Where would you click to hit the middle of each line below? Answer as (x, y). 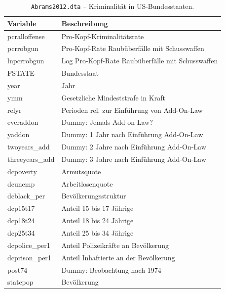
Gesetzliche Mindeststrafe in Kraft (113, 97)
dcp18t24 (21, 220)
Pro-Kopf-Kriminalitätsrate (103, 36)
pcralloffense (26, 36)
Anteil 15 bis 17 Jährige (97, 208)
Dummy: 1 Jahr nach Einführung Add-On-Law (132, 134)
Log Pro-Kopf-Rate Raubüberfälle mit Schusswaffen (140, 61)
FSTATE (21, 73)
